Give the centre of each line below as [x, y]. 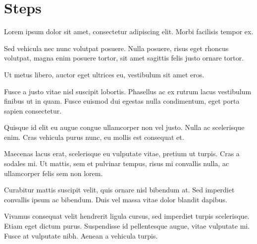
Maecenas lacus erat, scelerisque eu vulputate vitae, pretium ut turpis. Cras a [122, 153]
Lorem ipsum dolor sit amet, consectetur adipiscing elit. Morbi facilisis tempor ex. [129, 31]
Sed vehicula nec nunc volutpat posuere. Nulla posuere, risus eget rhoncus [116, 48]
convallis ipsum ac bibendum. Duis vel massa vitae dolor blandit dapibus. [116, 199]
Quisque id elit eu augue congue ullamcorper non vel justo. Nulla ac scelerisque [124, 127]
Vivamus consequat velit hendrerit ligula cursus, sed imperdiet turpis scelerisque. [127, 216]
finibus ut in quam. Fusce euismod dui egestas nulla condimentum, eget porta [122, 101]
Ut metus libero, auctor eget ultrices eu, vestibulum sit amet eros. [104, 74]
